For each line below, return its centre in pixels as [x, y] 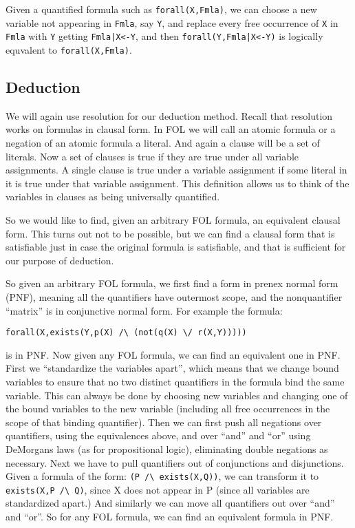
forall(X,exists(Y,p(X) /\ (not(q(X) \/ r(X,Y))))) [126, 333]
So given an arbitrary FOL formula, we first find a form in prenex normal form [172, 283]
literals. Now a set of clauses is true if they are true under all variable [152, 156]
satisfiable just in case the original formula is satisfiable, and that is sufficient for [176, 247]
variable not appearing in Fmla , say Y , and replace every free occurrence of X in [172, 22]
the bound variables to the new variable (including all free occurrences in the [168, 409]
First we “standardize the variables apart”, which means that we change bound [172, 368]
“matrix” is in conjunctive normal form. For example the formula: [144, 310]
